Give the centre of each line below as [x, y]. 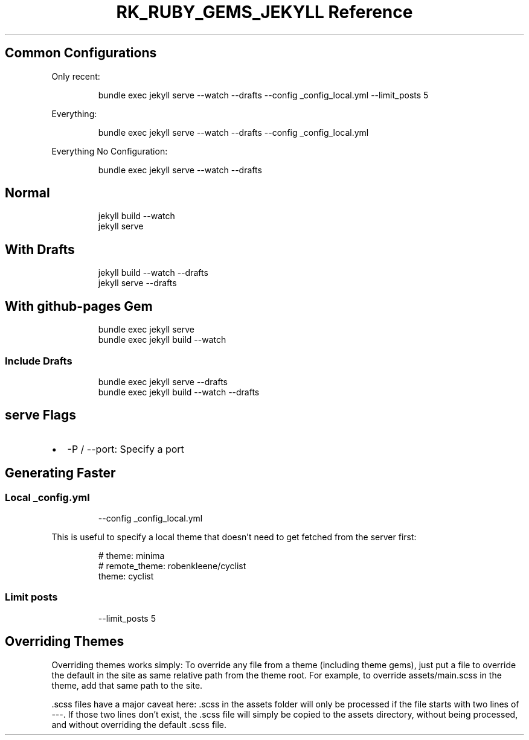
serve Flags [41, 415]
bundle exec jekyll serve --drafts [163, 381]
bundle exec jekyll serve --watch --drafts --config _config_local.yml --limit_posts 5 [263, 95]
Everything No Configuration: [110, 151]
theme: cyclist [126, 576]
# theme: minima [131, 555]
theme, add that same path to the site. [127, 685]
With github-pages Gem [79, 306]
